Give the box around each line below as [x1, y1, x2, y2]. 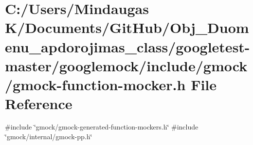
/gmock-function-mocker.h [5, 74, 186, 94]
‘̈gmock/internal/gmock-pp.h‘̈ [5, 131, 92, 141]
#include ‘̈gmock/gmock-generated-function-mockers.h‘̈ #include [5, 122, 199, 132]
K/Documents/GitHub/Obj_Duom [5, 17, 249, 37]
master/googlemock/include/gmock [5, 55, 248, 75]
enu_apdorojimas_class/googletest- [5, 36, 250, 56]
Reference [5, 94, 72, 113]
